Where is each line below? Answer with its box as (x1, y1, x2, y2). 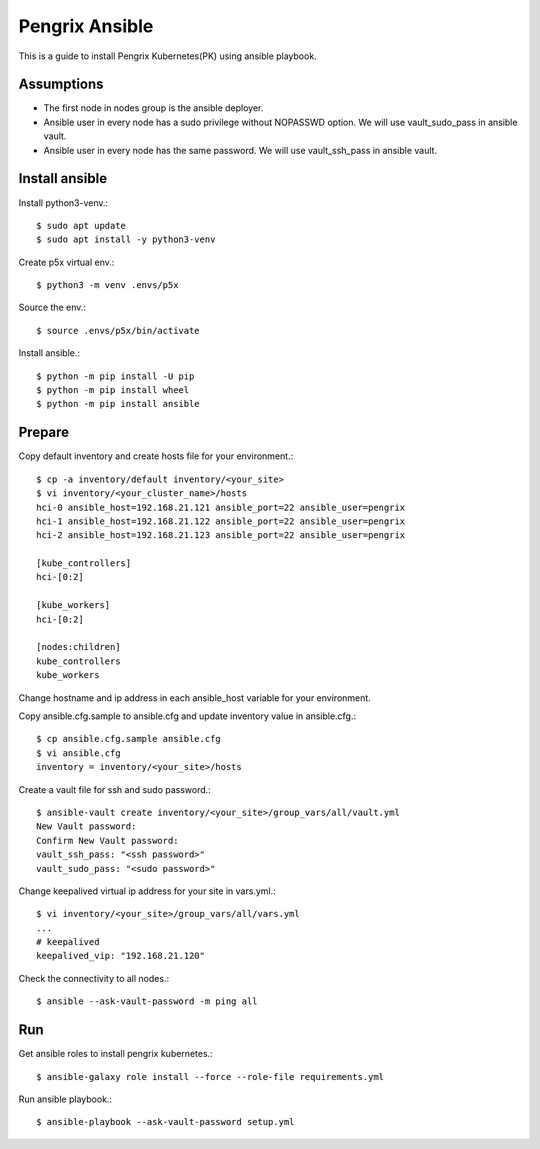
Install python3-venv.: (18, 196, 109, 209)
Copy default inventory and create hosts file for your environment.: (18, 450, 294, 462)
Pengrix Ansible (18, 15, 154, 37)
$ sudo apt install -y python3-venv (36, 234, 216, 245)
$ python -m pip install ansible (36, 398, 200, 410)
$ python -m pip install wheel (36, 385, 190, 396)
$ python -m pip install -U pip (36, 370, 195, 382)
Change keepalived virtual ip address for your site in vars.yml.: (18, 885, 276, 897)
